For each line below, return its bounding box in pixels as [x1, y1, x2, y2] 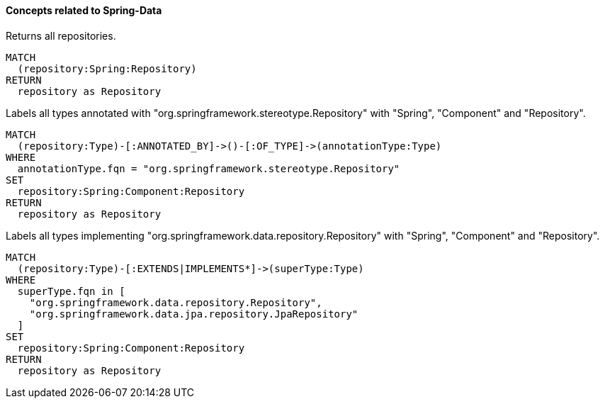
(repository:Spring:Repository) [17, 62, 197, 74]
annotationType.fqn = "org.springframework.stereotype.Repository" [17, 162, 400, 174]
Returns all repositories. [6, 29, 116, 42]
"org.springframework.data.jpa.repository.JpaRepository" [29, 308, 358, 320]
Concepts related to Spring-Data [6, 4, 162, 16]
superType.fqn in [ [17, 285, 125, 297]
